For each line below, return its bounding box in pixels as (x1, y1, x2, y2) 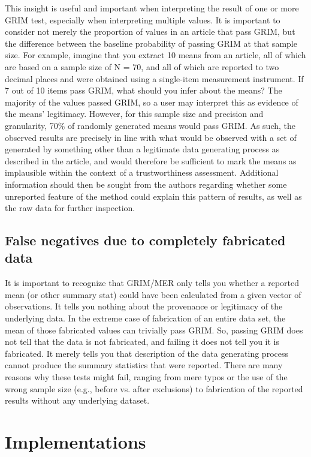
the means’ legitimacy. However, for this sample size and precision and (5, 107, 264, 120)
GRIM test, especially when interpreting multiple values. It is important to (5, 13, 280, 26)
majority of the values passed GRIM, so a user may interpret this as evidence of (5, 95, 298, 108)
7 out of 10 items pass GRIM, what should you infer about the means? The (5, 84, 282, 97)
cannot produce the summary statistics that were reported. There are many (5, 359, 283, 371)
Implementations (5, 429, 146, 453)
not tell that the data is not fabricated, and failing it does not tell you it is (5, 335, 280, 348)
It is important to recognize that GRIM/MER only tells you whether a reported (5, 276, 300, 289)
